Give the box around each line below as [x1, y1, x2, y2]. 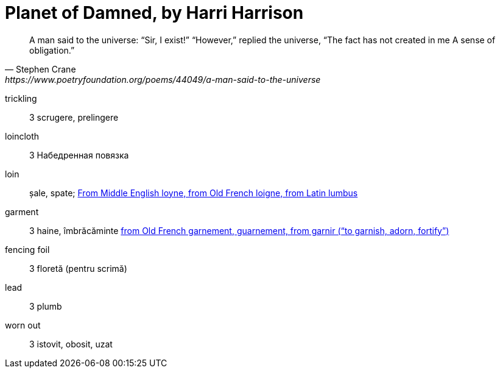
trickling [5, 93, 37, 104]
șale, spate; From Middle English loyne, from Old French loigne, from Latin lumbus [29, 187, 358, 198]
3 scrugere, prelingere [29, 112, 119, 123]
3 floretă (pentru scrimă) [29, 263, 127, 274]
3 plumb [29, 300, 62, 311]
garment [5, 206, 39, 217]
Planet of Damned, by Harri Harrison [5, 2, 304, 23]
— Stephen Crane [5, 63, 76, 74]
